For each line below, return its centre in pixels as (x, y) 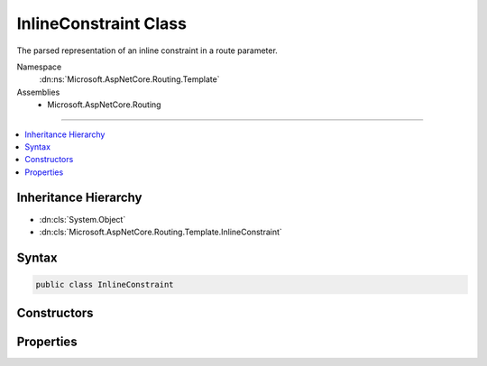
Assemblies (38, 92)
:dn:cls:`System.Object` (83, 219)
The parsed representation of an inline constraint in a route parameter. (147, 50)
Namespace (39, 67)
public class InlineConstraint (105, 284)
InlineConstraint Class (101, 23)
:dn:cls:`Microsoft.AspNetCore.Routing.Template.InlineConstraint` (161, 232)
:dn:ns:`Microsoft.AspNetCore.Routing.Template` (129, 79)
